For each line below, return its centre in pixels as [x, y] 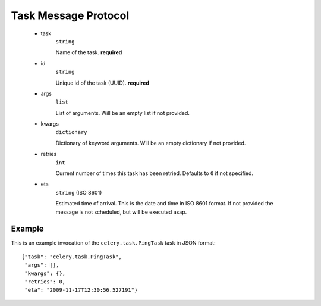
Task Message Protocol [70, 15]
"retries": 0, [45, 282]
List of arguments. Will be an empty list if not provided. [123, 113]
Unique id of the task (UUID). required [103, 83]
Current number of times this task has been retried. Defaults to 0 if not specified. [155, 173]
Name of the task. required [89, 52]
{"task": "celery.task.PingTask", [72, 257]
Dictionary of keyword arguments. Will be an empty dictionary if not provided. [151, 143]
